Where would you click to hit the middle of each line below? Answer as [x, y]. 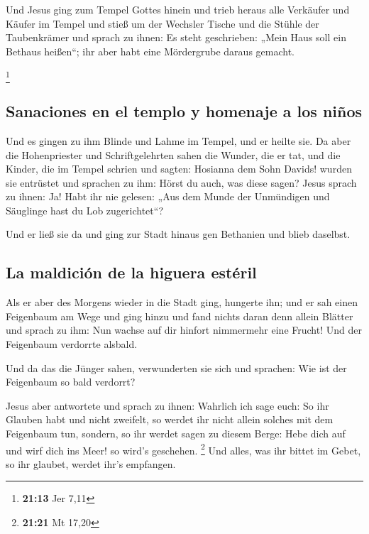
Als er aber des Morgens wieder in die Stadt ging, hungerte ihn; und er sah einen [182, 302]
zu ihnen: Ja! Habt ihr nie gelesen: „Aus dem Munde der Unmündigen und [168, 196]
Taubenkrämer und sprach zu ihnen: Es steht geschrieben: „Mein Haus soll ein [176, 37]
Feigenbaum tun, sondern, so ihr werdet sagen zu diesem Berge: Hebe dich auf [176, 434]
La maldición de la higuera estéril [131, 272]
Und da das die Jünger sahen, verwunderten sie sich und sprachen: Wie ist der [176, 367]
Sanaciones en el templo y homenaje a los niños [184, 111]
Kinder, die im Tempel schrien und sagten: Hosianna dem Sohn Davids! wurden [179, 169]
